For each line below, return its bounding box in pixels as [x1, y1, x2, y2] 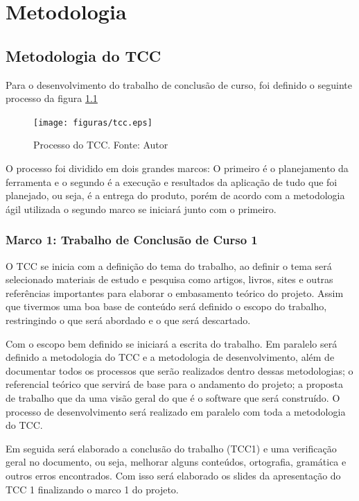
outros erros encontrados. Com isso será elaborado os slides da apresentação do [6, 468, 341, 482]
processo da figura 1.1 [6, 91, 98, 105]
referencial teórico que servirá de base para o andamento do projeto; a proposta [6, 377, 344, 391]
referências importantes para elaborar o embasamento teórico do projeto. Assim [6, 285, 344, 300]
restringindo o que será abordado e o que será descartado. [6, 312, 251, 327]
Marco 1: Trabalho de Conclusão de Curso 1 [6, 231, 258, 248]
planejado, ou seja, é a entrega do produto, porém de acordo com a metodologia [6, 188, 345, 203]
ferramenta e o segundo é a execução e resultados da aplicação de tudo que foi [6, 174, 338, 189]
